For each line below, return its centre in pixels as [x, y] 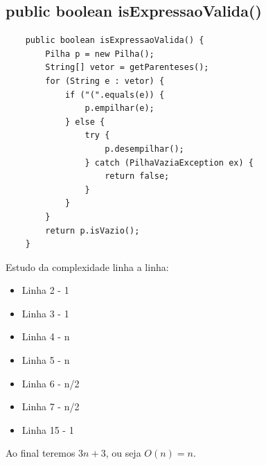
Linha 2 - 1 [45, 290]
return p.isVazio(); [92, 230]
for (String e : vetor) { [105, 81]
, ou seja [123, 453]
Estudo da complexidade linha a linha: [87, 266]
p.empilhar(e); [119, 108]
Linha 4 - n [46, 336]
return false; [137, 176]
